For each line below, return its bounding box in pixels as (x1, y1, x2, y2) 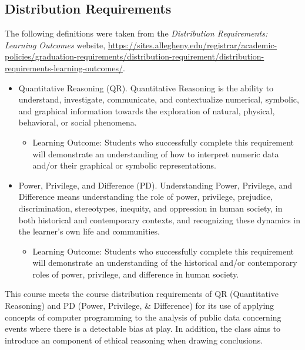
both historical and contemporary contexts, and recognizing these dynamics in (18, 213, 301, 226)
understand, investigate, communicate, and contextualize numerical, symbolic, (18, 93, 299, 105)
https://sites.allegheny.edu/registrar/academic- (108, 38, 277, 51)
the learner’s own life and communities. (18, 225, 160, 237)
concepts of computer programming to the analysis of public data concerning (5, 311, 281, 323)
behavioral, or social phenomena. (18, 116, 137, 128)
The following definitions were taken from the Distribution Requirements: (5, 27, 268, 39)
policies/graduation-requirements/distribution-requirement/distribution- (5, 50, 264, 62)
